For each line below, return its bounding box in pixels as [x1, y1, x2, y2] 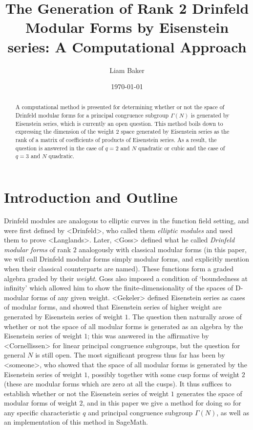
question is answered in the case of [15, 143, 104, 152]
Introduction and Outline [4, 187, 178, 207]
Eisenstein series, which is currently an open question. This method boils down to [15, 119, 223, 127]
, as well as [216, 407, 249, 417]
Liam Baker [109, 65, 145, 75]
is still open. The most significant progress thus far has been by [35, 350, 225, 360]
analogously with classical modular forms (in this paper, [79, 244, 247, 254]
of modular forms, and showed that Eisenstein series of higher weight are [4, 302, 222, 312]
